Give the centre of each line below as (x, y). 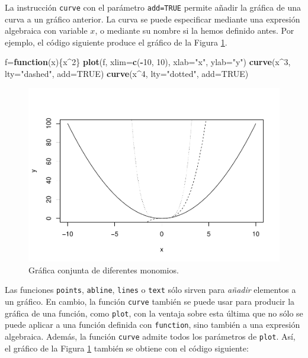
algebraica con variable (46, 30)
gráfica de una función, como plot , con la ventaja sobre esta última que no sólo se (154, 313)
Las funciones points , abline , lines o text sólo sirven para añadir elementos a (150, 290)
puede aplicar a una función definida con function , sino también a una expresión (153, 325)
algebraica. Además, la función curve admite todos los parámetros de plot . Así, (150, 336)
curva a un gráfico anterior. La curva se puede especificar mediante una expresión (153, 19)
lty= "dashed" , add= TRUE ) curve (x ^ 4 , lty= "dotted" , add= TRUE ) (127, 74)
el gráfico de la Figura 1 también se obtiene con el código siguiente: (127, 348)
